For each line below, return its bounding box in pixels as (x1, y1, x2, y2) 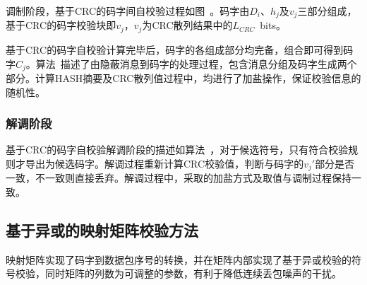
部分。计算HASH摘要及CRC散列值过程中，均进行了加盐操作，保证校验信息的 (6, 70, 361, 85)
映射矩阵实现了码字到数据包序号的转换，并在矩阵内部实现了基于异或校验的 (6, 252, 351, 267)
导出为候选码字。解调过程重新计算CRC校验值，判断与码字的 (25, 156, 304, 170)
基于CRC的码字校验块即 (6, 18, 116, 33)
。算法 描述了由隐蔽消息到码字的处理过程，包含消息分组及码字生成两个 (25, 56, 357, 71)
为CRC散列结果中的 (142, 18, 233, 33)
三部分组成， (297, 4, 357, 18)
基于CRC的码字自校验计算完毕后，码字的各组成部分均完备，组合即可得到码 (6, 42, 354, 57)
